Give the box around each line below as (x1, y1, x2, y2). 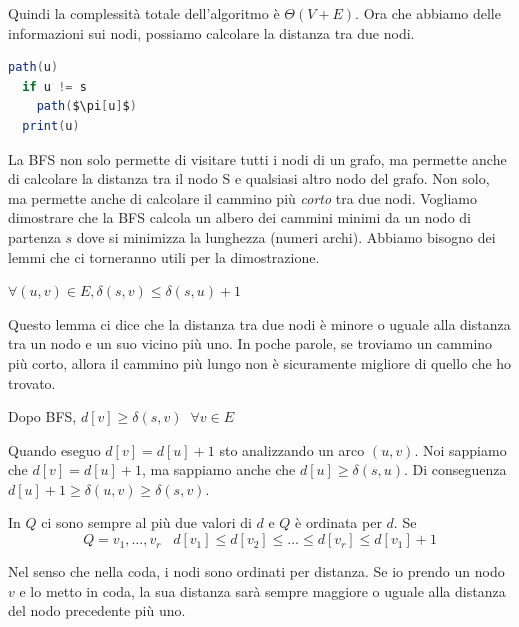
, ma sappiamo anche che (141, 459, 296, 480)
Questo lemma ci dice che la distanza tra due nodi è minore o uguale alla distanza (8, 313, 511, 334)
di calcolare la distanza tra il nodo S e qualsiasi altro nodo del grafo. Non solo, (8, 168, 490, 189)
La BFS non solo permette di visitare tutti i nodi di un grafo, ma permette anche (8, 148, 507, 169)
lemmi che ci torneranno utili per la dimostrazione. (8, 246, 320, 267)
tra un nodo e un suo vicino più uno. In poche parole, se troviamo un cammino (8, 333, 493, 354)
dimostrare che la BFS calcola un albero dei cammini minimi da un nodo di (8, 207, 471, 228)
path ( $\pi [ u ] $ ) (36, 99, 137, 114)
